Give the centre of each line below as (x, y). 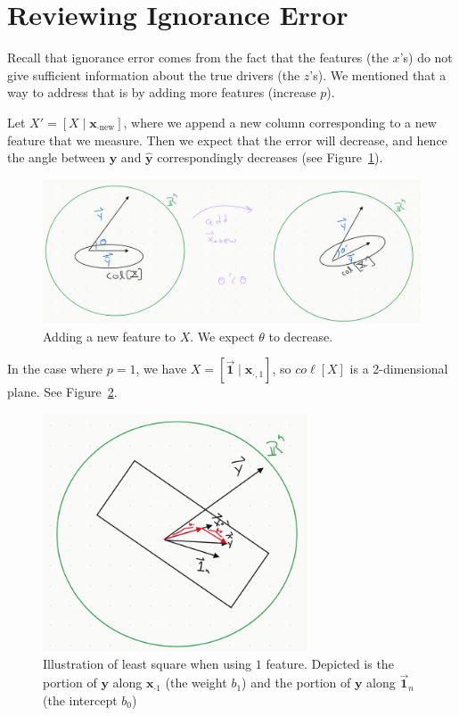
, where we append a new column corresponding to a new (280, 122)
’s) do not (426, 58)
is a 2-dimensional (399, 369)
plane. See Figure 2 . (62, 392)
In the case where (55, 369)
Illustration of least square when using (148, 664)
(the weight (196, 683)
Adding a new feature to (109, 336)
